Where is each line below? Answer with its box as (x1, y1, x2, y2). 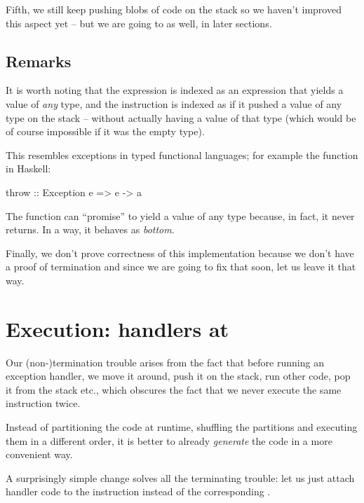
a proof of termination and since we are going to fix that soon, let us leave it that (6, 259, 356, 274)
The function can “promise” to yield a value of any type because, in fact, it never (6, 208, 355, 223)
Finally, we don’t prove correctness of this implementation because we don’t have (6, 245, 354, 260)
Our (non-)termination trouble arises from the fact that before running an (6, 354, 324, 369)
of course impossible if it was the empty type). (6, 124, 205, 139)
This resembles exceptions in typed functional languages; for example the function (6, 147, 358, 162)
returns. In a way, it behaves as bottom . (6, 222, 175, 237)
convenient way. (6, 447, 73, 462)
